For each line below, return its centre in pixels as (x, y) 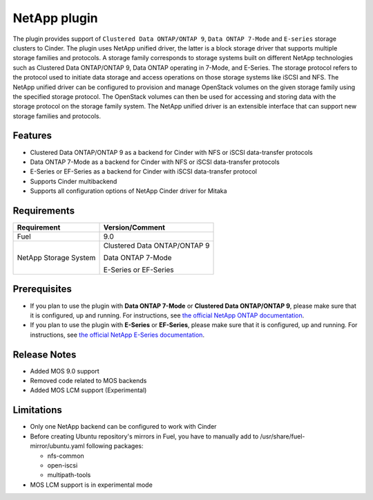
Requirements (44, 211)
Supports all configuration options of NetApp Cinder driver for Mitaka (128, 191)
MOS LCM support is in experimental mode (92, 485)
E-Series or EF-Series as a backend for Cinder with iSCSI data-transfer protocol (143, 172)
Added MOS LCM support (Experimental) (88, 390)
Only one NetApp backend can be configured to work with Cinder (123, 427)
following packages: (115, 446)
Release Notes (45, 354)
